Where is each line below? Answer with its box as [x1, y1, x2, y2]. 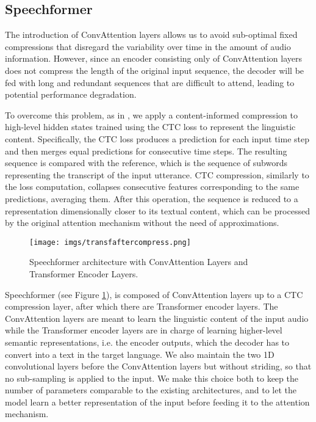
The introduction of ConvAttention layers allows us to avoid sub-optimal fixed [5, 28, 298, 41]
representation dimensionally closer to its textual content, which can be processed [5, 204, 310, 217]
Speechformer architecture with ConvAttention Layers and [29, 255, 248, 268]
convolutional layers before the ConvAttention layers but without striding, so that [5, 360, 312, 373]
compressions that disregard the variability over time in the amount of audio [5, 40, 291, 53]
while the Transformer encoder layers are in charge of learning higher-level [5, 324, 282, 337]
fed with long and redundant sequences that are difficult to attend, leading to [5, 76, 295, 89]
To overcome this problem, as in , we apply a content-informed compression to [5, 108, 298, 121]
